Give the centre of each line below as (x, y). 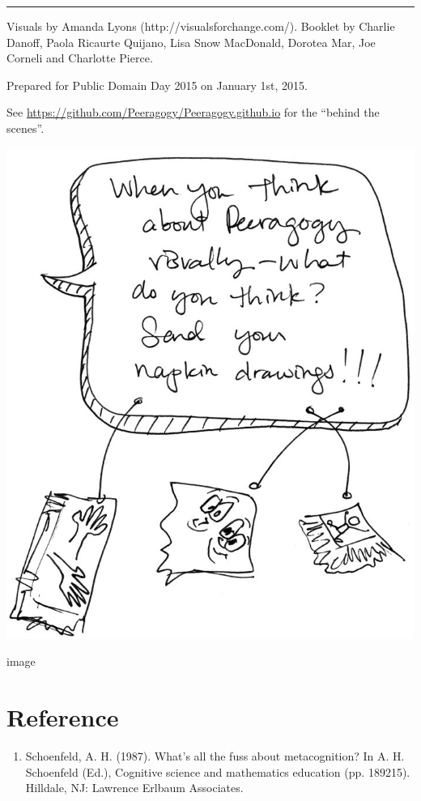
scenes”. (26, 128)
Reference (63, 717)
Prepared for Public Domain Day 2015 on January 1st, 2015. (157, 85)
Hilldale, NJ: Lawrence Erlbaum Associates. (134, 788)
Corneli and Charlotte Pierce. (80, 58)
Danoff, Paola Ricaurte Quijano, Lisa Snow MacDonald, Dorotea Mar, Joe (191, 42)
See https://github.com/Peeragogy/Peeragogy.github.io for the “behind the (193, 112)
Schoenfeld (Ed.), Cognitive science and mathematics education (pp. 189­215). (218, 771)
